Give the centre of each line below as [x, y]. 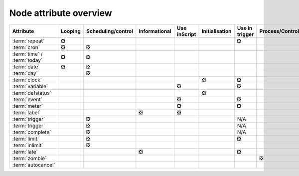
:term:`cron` [26, 47]
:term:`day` [25, 73]
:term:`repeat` [28, 41]
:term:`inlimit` [28, 145]
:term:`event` [27, 99]
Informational [155, 31]
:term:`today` [27, 60]
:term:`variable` [30, 86]
